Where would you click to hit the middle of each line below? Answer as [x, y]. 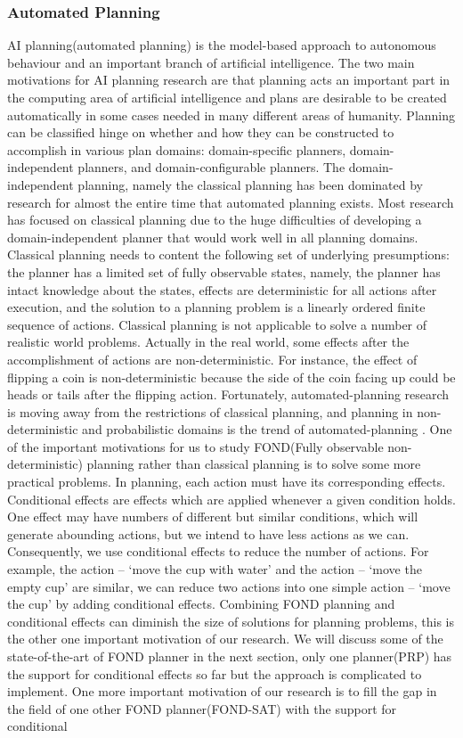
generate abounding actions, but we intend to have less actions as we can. [208, 533]
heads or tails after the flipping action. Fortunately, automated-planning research [228, 394]
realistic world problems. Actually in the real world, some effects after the [208, 342]
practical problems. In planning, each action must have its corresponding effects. [227, 482]
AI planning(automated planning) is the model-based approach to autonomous [222, 45]
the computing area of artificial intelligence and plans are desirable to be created [227, 97]
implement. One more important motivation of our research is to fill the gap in [222, 691]
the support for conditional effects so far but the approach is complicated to [215, 673]
